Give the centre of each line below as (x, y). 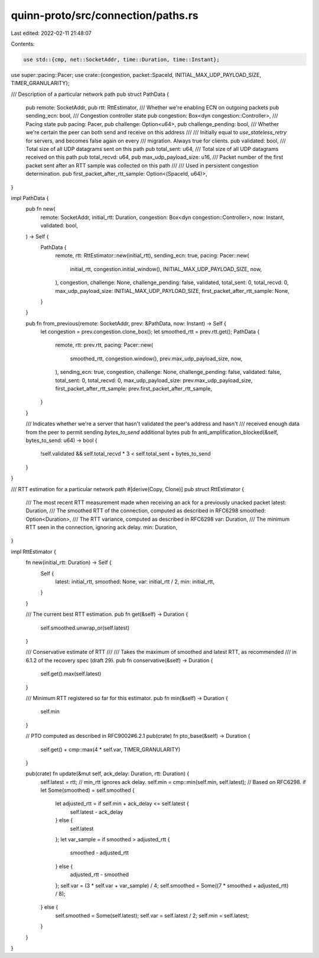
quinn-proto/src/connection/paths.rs (105, 15)
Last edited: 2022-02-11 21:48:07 (51, 33)
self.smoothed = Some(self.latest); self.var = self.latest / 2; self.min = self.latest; (152, 915)
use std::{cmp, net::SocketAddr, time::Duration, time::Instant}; (121, 59)
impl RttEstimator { (33, 551)
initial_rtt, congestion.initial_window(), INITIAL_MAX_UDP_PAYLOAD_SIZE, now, (166, 269)
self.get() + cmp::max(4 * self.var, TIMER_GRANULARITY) (110, 749)
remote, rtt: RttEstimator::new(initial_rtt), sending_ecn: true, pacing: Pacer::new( (152, 256)
